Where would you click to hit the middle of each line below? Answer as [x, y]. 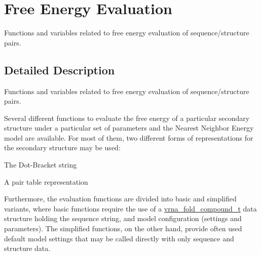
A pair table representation [46, 181]
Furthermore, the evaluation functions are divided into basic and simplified [120, 199]
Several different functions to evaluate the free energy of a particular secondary [127, 118]
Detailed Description [60, 70]
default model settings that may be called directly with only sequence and [119, 238]
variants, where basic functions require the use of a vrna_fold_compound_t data [130, 208]
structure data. [27, 248]
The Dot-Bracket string [41, 165]
